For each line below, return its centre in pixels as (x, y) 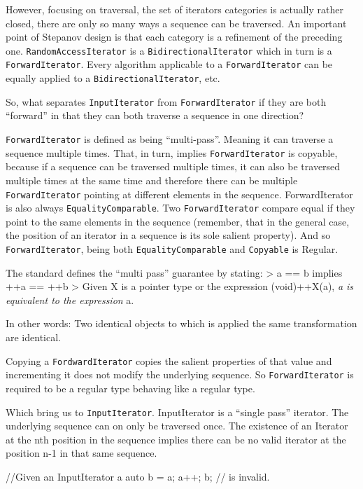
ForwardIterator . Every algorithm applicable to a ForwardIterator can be (169, 64)
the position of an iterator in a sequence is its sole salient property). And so (168, 235)
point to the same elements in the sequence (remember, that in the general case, (178, 221)
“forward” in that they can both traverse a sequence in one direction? (155, 115)
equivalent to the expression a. (70, 299)
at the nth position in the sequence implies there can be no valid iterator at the (176, 439)
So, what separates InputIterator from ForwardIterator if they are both (166, 101)
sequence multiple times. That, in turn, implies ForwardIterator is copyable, (172, 152)
